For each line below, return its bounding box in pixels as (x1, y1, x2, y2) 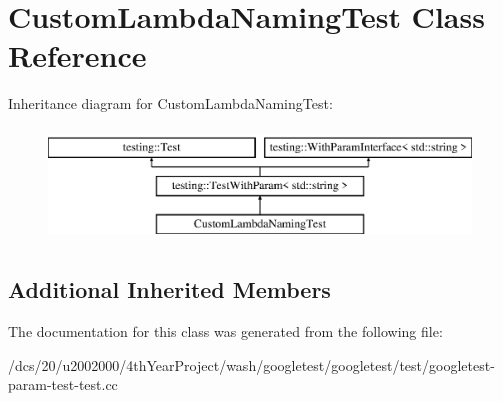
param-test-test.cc (8, 374, 118, 395)
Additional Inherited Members (8, 274, 331, 305)
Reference (8, 35, 147, 76)
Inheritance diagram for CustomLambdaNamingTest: (8, 93, 333, 114)
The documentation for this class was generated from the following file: (8, 321, 443, 342)
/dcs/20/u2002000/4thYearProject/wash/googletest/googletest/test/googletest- (8, 354, 495, 375)
